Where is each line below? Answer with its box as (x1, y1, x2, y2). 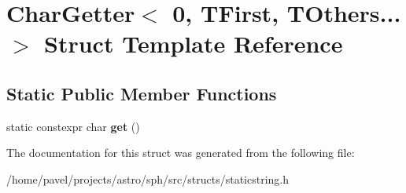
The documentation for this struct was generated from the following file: (6, 144, 355, 161)
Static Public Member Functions (6, 81, 277, 105)
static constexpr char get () (6, 118, 140, 134)
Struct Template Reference (44, 27, 343, 60)
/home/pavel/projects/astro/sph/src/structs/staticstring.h (6, 170, 289, 187)
